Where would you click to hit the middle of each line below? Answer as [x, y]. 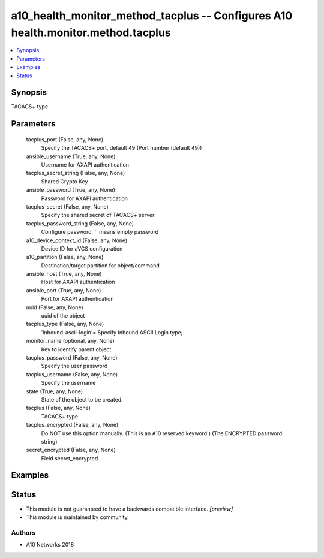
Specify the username [68, 383]
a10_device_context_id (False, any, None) [77, 240]
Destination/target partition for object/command [100, 265]
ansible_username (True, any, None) [71, 156]
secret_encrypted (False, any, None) [71, 450]
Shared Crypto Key [64, 181]
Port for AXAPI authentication [77, 299]
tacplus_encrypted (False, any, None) [72, 425]
